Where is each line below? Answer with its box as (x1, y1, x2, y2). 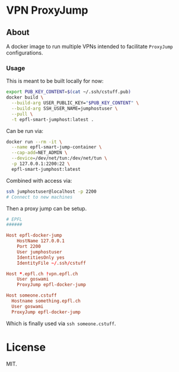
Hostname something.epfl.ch (11, 298, 81, 304)
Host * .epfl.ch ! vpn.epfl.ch (6, 271, 78, 276)
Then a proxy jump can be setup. (6, 205, 87, 212)
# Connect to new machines (6, 194, 73, 200)
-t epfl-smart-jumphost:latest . (11, 116, 94, 122)
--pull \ (11, 111, 33, 117)
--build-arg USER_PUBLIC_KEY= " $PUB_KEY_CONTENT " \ (11, 100, 139, 106)
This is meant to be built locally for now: (6, 78, 104, 85)
